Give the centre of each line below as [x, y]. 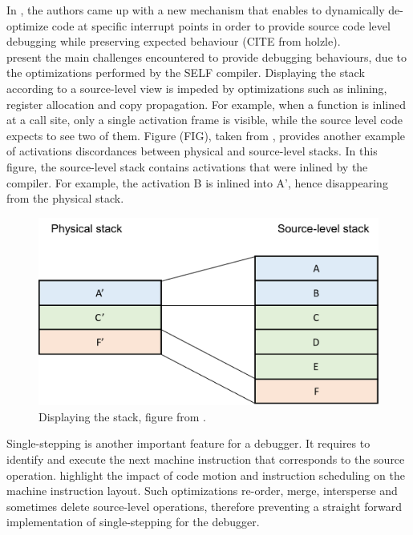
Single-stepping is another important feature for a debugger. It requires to [188, 443]
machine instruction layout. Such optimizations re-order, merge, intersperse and [202, 491]
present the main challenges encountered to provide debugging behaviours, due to [206, 56]
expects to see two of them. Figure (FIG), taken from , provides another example [206, 135]
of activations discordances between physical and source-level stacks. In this [192, 151]
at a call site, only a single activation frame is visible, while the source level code [204, 120]
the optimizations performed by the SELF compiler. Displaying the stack [186, 72]
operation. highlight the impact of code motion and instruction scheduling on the [206, 475]
